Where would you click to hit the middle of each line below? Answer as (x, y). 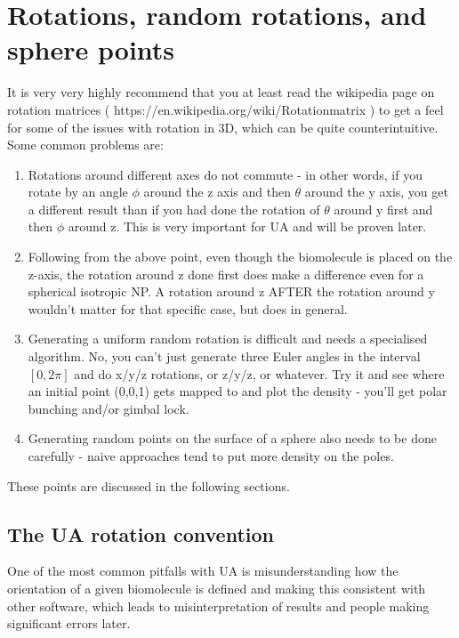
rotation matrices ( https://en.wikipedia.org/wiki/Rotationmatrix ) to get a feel (225, 109)
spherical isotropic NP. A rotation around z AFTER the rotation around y (231, 291)
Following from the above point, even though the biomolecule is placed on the (240, 257)
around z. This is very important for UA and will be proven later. (247, 226)
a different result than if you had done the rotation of (174, 209)
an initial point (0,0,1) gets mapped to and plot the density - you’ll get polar (238, 391)
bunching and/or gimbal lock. (109, 408)
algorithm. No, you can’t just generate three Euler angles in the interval (224, 356)
